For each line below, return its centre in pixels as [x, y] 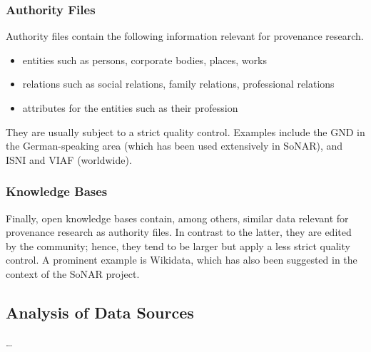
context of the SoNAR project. [73, 273]
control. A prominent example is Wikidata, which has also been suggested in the [182, 260]
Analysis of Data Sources [100, 312]
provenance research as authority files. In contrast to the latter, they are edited [179, 232]
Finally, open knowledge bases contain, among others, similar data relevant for [177, 218]
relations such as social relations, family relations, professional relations [178, 84]
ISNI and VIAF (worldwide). [69, 159]
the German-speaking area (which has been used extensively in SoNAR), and [174, 146]
